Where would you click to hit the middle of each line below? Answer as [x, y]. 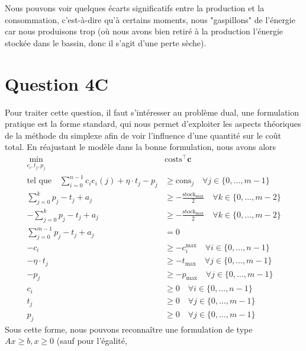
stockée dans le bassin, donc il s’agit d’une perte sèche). [106, 42]
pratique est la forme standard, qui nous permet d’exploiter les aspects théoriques [153, 124]
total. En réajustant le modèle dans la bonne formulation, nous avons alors [141, 147]
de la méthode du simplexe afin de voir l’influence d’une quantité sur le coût [143, 135]
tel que [39, 181]
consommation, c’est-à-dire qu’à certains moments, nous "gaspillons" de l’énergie [150, 19]
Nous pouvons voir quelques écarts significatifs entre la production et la [135, 8]
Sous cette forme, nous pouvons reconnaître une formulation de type [129, 329]
